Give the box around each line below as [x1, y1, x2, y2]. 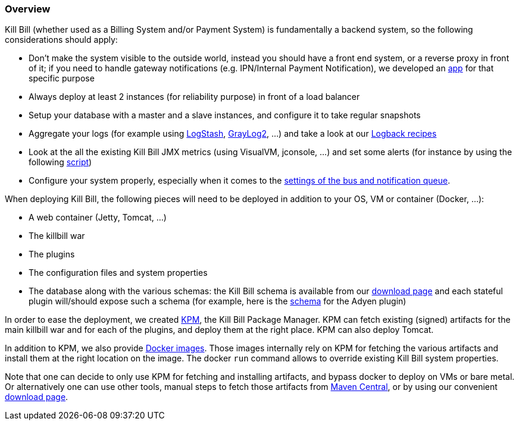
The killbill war [29, 231, 85, 241]
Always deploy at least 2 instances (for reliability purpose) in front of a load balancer [29, 92, 360, 102]
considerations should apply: [5, 34, 118, 45]
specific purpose [29, 73, 95, 84]
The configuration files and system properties [29, 267, 208, 278]
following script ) [29, 157, 92, 168]
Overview [5, 3, 51, 15]
